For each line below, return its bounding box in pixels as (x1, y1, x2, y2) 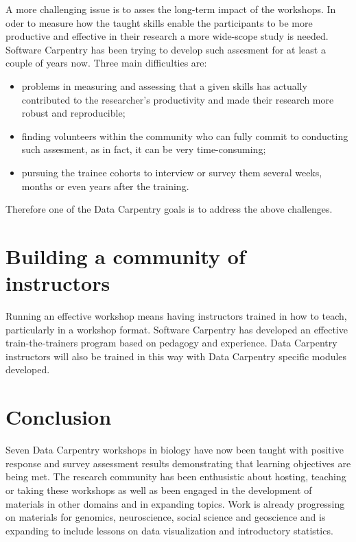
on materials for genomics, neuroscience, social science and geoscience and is (5, 510, 326, 524)
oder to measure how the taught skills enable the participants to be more (5, 15, 313, 30)
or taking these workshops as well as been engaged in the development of (5, 482, 312, 497)
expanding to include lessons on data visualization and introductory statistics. (5, 523, 333, 537)
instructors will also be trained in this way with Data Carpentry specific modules (5, 349, 347, 363)
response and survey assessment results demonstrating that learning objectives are (5, 456, 351, 470)
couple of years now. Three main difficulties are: (5, 56, 207, 70)
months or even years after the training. (21, 178, 189, 193)
